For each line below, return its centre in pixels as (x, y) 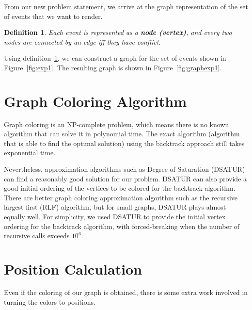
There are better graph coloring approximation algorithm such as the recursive (121, 197)
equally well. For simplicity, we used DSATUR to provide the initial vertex (115, 217)
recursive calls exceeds (37, 236)
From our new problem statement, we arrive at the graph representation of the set (126, 6)
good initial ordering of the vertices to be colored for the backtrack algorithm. (120, 188)
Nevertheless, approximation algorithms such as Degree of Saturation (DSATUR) (125, 169)
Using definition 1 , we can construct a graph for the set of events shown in (115, 58)
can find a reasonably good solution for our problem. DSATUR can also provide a (125, 178)
